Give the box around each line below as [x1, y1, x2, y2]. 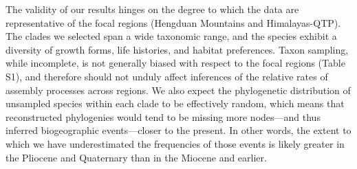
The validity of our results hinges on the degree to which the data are [6, 2, 299, 16]
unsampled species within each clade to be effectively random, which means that [6, 96, 345, 111]
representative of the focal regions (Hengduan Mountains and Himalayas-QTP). [6, 15, 341, 30]
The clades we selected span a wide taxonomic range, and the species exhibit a [6, 29, 337, 43]
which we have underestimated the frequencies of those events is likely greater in [6, 136, 345, 150]
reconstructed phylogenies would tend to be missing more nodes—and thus [6, 109, 321, 124]
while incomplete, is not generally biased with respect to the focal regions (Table [6, 56, 345, 70]
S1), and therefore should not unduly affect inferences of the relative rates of [6, 69, 328, 83]
